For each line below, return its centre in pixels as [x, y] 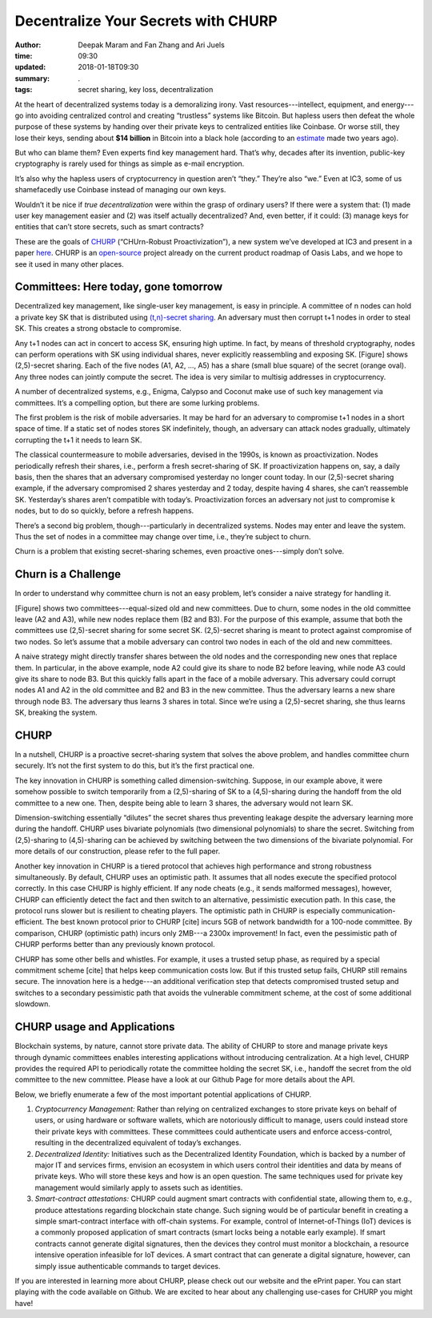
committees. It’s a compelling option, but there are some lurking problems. [137, 403]
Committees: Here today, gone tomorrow [119, 287]
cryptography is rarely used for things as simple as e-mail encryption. [130, 163]
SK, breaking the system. [56, 712]
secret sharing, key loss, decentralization [146, 90]
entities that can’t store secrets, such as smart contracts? [109, 227]
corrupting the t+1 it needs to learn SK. [78, 440]
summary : [32, 78]
